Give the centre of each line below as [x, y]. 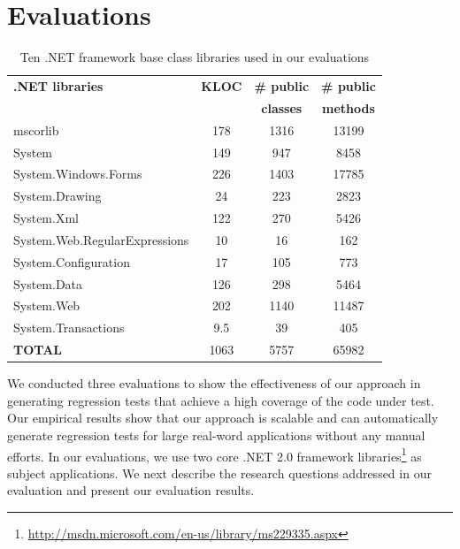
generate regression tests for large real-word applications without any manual [216, 435]
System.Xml [46, 218]
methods [349, 107]
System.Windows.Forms [78, 174]
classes [282, 107]
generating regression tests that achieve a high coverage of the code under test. [221, 400]
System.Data [48, 283]
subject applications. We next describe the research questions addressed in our [219, 473]
